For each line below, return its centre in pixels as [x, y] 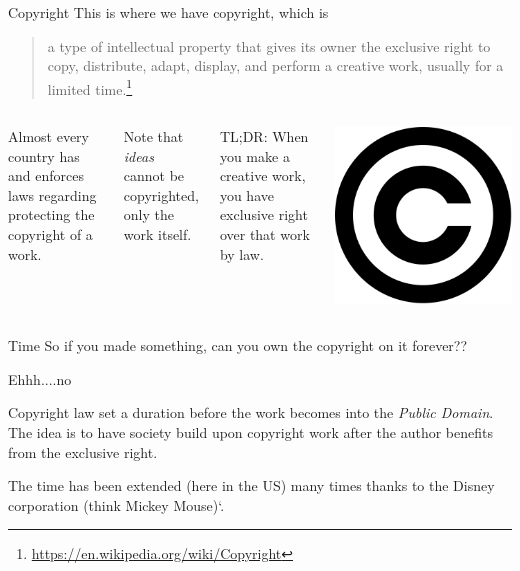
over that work [264, 234]
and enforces [46, 175]
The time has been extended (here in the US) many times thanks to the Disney [251, 485]
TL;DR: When [264, 136]
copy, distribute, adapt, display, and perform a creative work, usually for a [275, 65]
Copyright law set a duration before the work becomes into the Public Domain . [251, 412]
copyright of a [50, 234]
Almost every [48, 136]
